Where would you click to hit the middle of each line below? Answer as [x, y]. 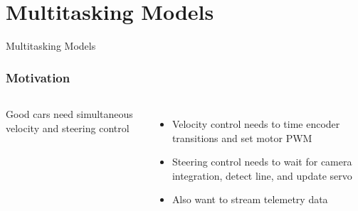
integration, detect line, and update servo [262, 175]
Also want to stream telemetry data [250, 199]
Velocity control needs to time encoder [256, 123]
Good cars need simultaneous [69, 113]
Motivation [38, 77]
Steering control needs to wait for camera [262, 162]
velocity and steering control [68, 128]
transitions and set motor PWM [242, 137]
